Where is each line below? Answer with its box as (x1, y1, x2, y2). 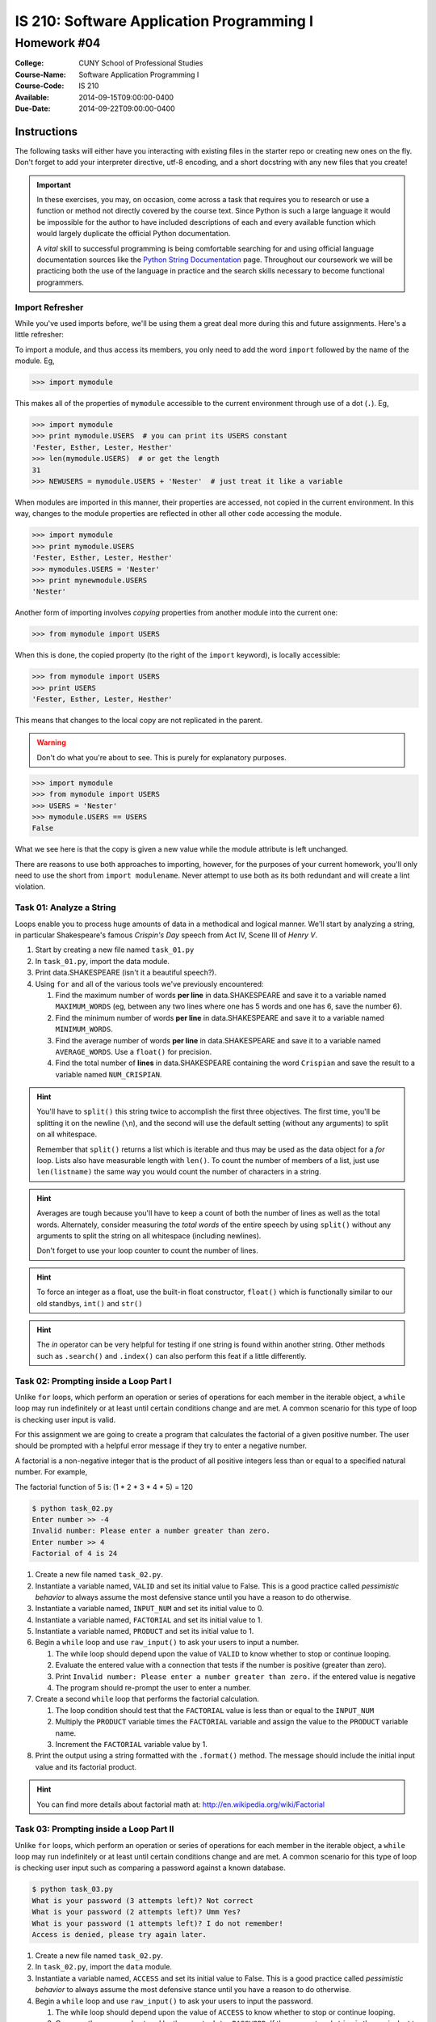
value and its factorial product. (35, 1762, 137, 1771)
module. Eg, (15, 356, 56, 366)
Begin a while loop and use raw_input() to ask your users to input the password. (35, 1996, 314, 2006)
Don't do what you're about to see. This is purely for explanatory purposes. (36, 752, 287, 762)
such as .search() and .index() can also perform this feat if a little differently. (36, 1351, 307, 1360)
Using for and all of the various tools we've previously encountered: (35, 979, 264, 988)
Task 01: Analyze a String (15, 902, 116, 913)
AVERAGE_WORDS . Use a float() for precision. (55, 1047, 212, 1056)
